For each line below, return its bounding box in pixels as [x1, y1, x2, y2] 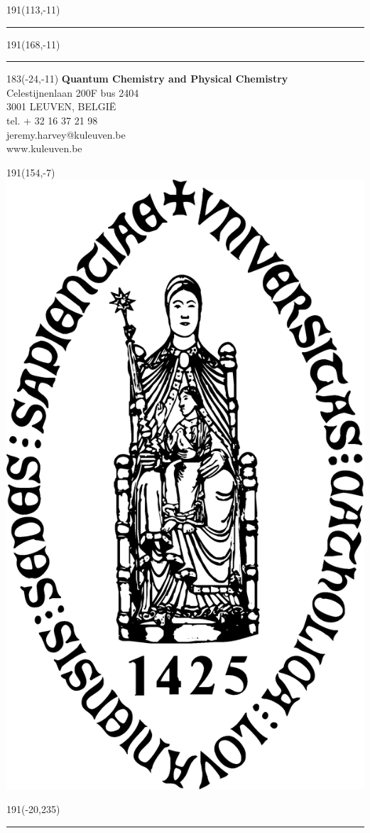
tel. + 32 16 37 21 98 [6, 112, 98, 127]
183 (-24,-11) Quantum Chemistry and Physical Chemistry [6, 71, 288, 86]
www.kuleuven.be [6, 141, 82, 156]
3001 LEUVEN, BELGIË [6, 99, 116, 114]
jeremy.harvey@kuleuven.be [6, 127, 126, 142]
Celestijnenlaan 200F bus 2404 [6, 85, 139, 100]
